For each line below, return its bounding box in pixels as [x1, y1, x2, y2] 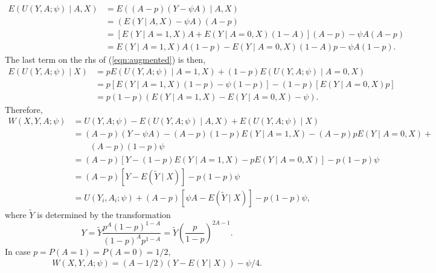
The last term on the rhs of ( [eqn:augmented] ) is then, [5, 53, 206, 66]
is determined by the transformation [37, 208, 171, 220]
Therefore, [5, 103, 43, 115]
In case [5, 245, 31, 257]
